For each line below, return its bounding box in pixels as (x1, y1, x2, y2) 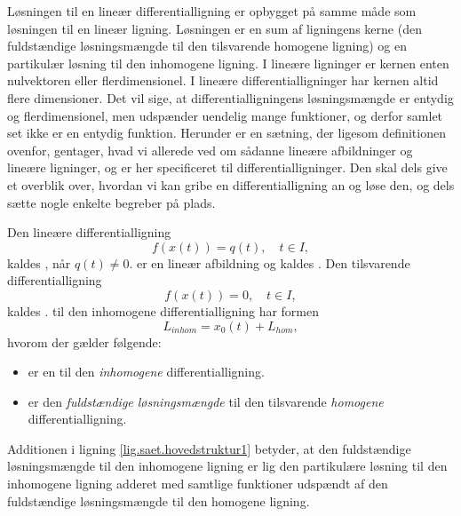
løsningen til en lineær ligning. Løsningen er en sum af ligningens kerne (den (7, 19, 422, 37)
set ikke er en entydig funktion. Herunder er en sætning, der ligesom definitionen (7, 123, 446, 142)
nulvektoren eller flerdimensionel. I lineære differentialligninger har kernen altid (7, 71, 439, 90)
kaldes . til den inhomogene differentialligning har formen (7, 301, 320, 320)
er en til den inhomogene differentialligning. (28, 362, 265, 381)
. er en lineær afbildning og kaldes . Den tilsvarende (129, 253, 410, 272)
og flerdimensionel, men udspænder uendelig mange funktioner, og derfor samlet (7, 106, 443, 124)
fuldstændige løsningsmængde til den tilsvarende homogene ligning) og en (7, 36, 407, 55)
